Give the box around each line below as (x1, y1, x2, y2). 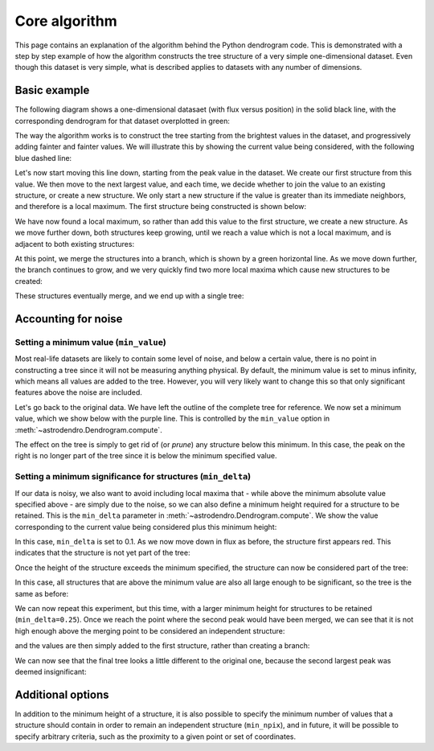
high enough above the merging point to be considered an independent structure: (14, 626, 285, 635)
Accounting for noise (14, 312, 123, 326)
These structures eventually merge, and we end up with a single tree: (14, 291, 244, 301)
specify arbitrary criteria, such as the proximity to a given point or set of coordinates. (14, 732, 297, 741)
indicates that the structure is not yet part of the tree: (14, 548, 190, 558)
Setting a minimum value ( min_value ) (14, 336, 166, 347)
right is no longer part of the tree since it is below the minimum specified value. (14, 451, 277, 461)
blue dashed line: (14, 153, 72, 162)
